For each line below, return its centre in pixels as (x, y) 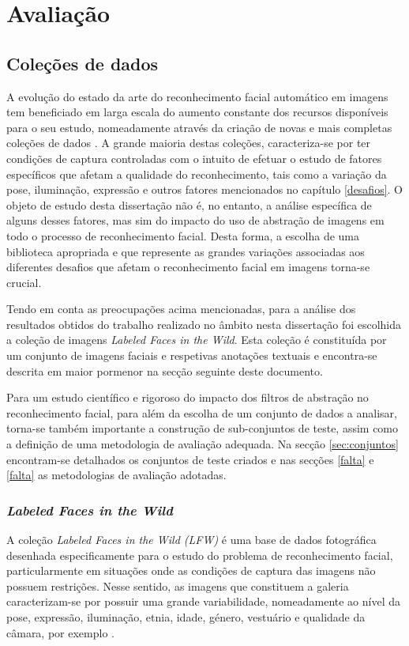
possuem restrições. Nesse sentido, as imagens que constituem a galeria (178, 586)
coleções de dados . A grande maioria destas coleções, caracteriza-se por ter (189, 143)
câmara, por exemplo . (60, 632)
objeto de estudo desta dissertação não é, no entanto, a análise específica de (189, 204)
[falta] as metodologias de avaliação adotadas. (116, 475)
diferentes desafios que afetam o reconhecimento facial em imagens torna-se (188, 267)
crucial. (24, 282)
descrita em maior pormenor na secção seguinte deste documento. (165, 370)
